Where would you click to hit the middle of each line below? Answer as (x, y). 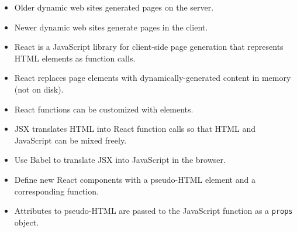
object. (27, 222)
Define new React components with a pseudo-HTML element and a (135, 179)
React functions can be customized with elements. (104, 109)
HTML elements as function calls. (75, 58)
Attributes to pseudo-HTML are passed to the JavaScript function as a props (153, 211)
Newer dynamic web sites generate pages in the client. (111, 27)
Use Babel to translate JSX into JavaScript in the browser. (120, 160)
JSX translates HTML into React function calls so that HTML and (135, 129)
